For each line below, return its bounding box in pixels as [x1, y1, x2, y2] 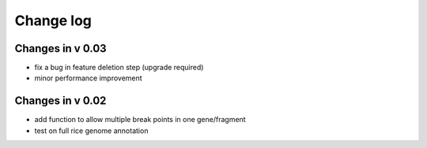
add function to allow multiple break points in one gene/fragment [34, 115, 246, 124]
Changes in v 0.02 [14, 94, 107, 108]
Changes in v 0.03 [14, 42, 107, 55]
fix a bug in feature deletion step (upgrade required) [34, 63, 204, 72]
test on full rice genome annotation [34, 126, 149, 135]
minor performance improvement [34, 73, 142, 83]
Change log [14, 12, 93, 29]
